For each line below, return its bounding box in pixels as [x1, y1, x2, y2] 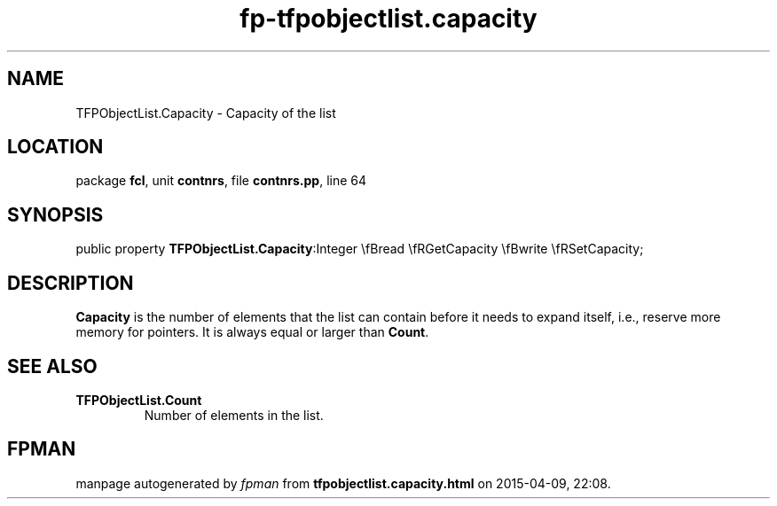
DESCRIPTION [7, 271, 134, 294]
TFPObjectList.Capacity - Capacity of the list [75, 105, 336, 121]
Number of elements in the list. [144, 407, 324, 423]
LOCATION [7, 136, 104, 159]
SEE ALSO [7, 354, 98, 378]
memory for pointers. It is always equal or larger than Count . [75, 324, 429, 340]
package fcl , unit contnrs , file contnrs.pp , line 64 [75, 173, 367, 189]
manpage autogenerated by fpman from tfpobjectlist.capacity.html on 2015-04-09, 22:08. [75, 475, 611, 491]
